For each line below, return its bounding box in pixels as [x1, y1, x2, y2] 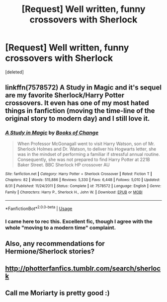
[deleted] [5, 69, 24, 75]
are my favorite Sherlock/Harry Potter [5, 91, 125, 100]
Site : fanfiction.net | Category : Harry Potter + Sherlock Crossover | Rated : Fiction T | [5, 171, 153, 176]
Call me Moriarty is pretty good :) [5, 289, 110, 297]
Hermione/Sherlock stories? [5, 247, 95, 256]
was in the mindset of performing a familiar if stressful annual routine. [17, 151, 160, 157]
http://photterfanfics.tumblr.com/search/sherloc [5, 264, 161, 273]
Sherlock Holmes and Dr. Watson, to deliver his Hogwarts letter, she [17, 146, 157, 152]
